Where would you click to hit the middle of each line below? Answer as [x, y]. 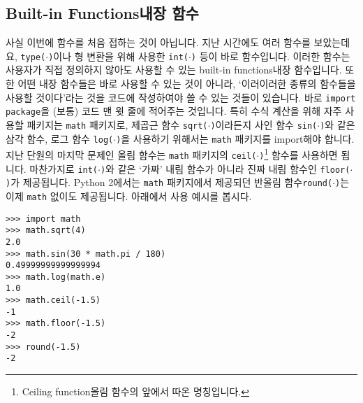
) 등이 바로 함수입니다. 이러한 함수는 [271, 56]
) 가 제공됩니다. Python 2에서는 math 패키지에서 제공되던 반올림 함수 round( [169, 182]
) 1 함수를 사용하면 [298, 154]
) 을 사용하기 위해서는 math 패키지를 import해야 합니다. [235, 138]
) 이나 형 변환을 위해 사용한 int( [118, 56]
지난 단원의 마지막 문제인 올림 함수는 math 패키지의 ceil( [131, 154]
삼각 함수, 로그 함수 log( [60, 138]
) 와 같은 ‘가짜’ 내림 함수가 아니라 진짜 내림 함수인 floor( [225, 168]
